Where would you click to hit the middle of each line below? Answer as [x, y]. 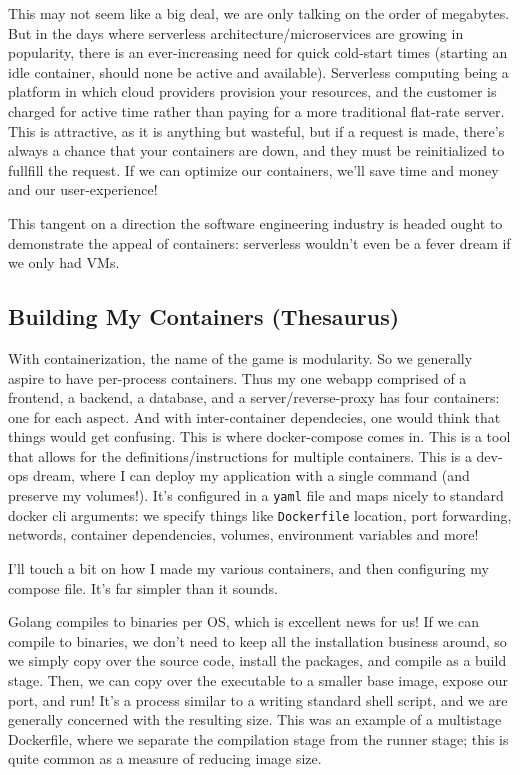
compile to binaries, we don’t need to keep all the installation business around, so [257, 640]
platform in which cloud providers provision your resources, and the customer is [252, 91]
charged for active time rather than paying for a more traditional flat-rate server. [256, 110]
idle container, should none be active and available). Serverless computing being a [258, 71]
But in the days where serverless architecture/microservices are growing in [236, 32]
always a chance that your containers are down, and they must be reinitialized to [256, 150]
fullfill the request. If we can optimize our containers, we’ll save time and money [253, 169]
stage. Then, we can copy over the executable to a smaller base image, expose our [258, 679]
